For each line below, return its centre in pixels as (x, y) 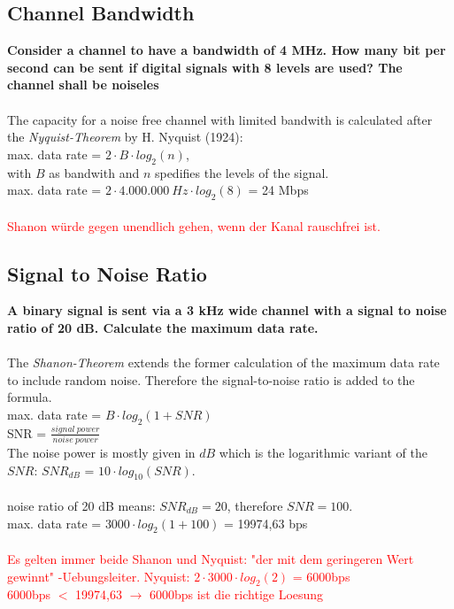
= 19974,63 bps (266, 523)
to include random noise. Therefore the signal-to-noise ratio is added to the (211, 379)
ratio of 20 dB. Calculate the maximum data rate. (163, 327)
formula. (30, 397)
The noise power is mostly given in (101, 453)
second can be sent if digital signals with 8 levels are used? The (205, 67)
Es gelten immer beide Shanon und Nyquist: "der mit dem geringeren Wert (211, 558)
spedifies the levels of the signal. (242, 172)
